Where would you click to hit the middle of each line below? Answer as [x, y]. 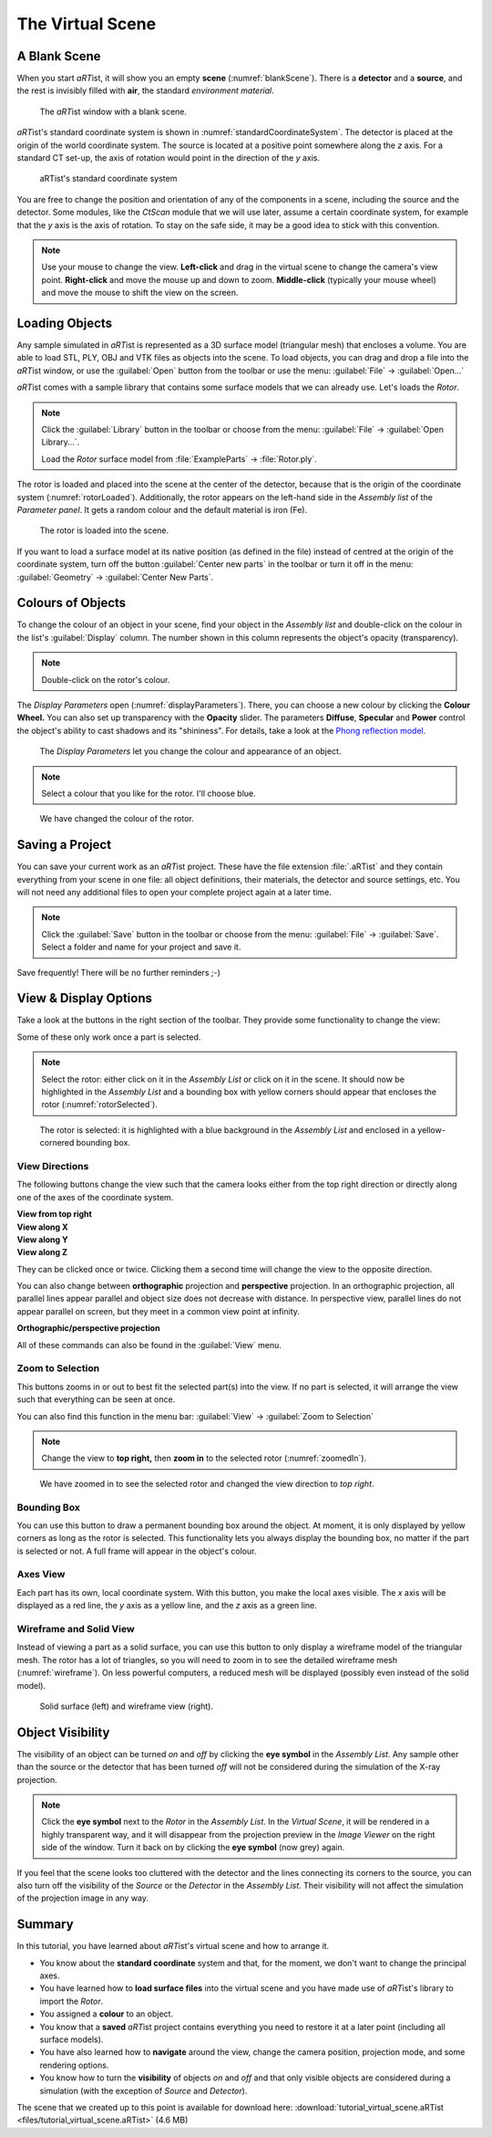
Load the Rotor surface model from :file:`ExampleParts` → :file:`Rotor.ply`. [179, 459]
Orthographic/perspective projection [88, 1328]
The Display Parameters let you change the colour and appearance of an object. [190, 751]
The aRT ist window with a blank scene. [113, 111]
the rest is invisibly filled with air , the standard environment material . [145, 90]
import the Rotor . [72, 2001]
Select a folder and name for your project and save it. [141, 947]
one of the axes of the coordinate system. [95, 1197]
